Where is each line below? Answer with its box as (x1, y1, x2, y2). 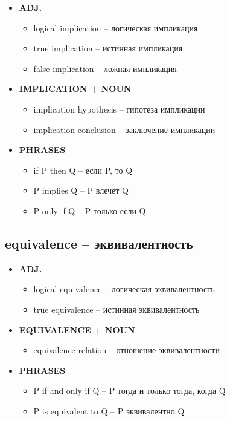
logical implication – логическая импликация (33, 21, 198, 34)
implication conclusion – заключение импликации (33, 123, 216, 135)
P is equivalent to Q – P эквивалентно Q (33, 404, 185, 417)
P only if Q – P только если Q (33, 204, 146, 217)
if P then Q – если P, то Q (33, 163, 133, 176)
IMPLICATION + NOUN (19, 82, 132, 95)
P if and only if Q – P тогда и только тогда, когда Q (33, 384, 226, 397)
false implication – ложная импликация (33, 62, 177, 74)
